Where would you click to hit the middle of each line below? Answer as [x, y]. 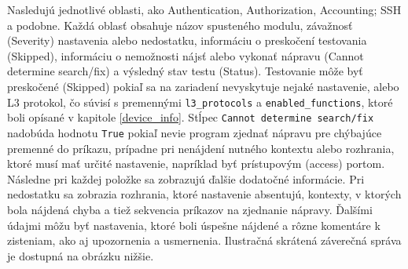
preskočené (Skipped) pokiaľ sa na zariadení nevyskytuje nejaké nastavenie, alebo [203, 86]
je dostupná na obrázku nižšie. [81, 255]
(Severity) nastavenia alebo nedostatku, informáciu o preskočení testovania [187, 40]
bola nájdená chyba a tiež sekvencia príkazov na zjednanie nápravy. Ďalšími [190, 209]
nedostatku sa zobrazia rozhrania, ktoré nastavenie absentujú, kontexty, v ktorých [204, 194]
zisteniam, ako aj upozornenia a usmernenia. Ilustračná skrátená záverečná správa [204, 240]
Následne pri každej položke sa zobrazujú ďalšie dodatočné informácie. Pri [186, 178]
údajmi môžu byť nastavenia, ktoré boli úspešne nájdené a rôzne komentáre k [194, 225]
